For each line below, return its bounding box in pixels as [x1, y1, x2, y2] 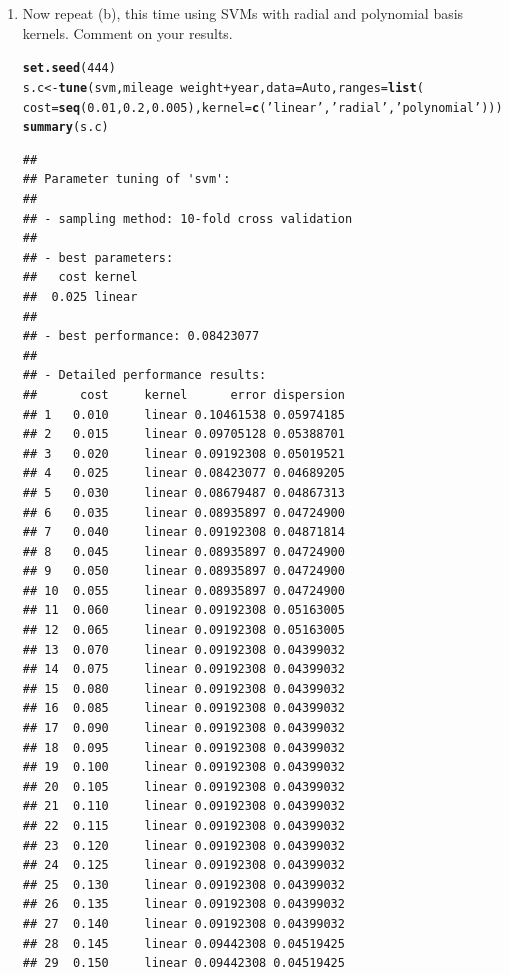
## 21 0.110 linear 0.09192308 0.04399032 [22, 799, 345, 814]
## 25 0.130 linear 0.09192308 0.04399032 [22, 877, 345, 892]
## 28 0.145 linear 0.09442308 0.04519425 [22, 936, 345, 951]
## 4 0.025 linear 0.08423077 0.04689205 [22, 466, 345, 481]
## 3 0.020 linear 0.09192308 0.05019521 [22, 446, 345, 461]
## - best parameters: [22, 250, 174, 265]
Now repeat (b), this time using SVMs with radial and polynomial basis [22, 3, 464, 23]
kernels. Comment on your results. [22, 22, 233, 43]
